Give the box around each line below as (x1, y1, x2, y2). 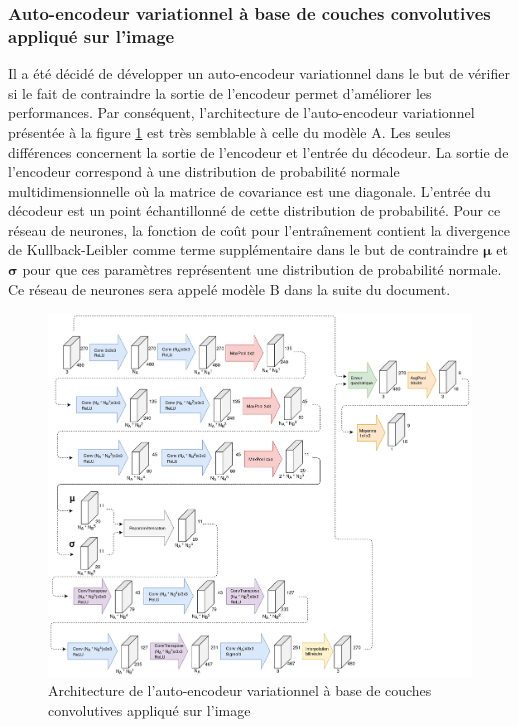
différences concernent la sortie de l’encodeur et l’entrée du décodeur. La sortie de (8, 141, 509, 162)
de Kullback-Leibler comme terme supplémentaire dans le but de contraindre (8, 239, 479, 260)
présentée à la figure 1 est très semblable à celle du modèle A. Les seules (8, 121, 451, 142)
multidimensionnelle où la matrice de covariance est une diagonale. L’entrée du (8, 180, 491, 201)
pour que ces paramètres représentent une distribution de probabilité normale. (22, 259, 502, 280)
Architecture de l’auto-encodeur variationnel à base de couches (48, 680, 432, 701)
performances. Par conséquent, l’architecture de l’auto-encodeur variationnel (8, 102, 475, 123)
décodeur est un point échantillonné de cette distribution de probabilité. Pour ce (8, 200, 501, 221)
